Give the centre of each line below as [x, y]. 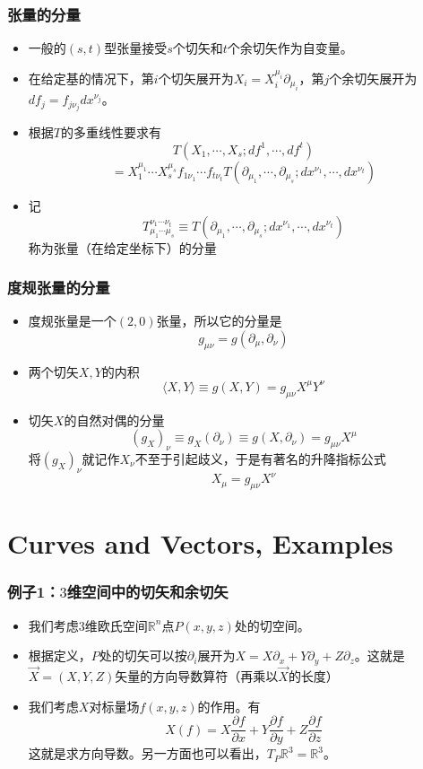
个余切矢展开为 [373, 78]
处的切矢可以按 [143, 655]
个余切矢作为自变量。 [290, 48]
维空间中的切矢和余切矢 [147, 592]
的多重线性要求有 [111, 132]
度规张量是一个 [72, 321]
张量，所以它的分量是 [219, 321]
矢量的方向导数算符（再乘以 [197, 675]
